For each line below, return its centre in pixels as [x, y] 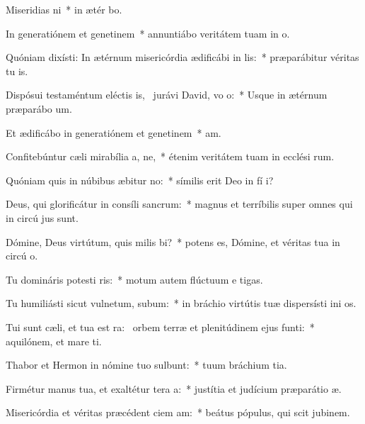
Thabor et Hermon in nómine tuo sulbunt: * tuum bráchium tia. [146, 365]
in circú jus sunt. [42, 217]
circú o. [22, 256]
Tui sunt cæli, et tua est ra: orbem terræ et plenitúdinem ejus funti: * [160, 327]
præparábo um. [39, 108]
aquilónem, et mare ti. [54, 341]
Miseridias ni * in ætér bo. [64, 9]
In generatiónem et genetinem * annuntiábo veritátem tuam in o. [148, 33]
